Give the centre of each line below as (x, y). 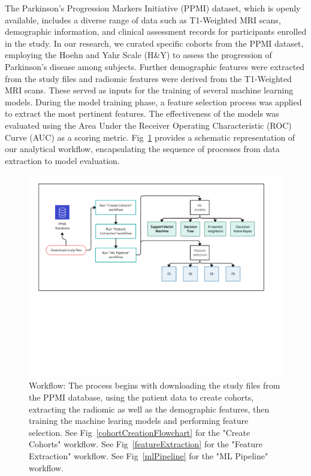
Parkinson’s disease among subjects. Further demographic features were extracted (155, 66)
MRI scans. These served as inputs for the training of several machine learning (149, 90)
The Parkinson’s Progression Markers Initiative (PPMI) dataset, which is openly (153, 8)
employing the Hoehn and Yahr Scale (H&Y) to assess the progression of (138, 55)
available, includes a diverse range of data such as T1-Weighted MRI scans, (143, 19)
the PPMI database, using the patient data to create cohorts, (141, 397)
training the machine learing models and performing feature (139, 421)
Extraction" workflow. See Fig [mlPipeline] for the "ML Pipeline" (149, 455)
